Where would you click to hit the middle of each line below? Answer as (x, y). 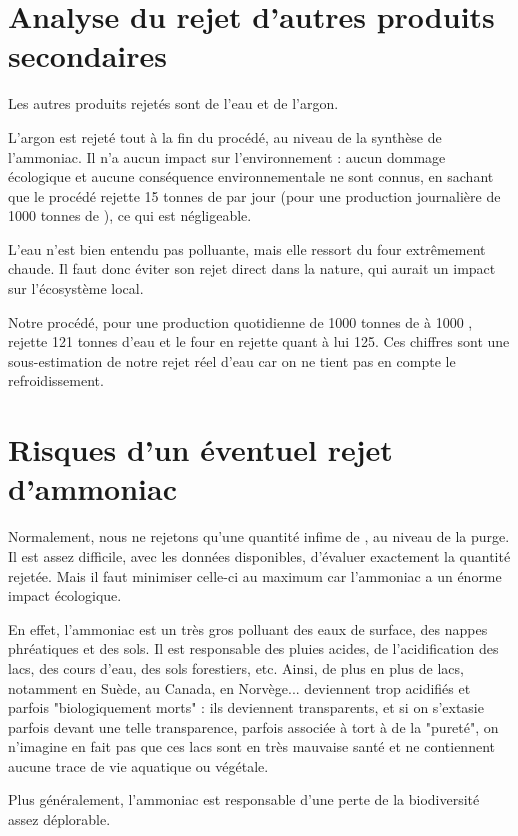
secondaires (87, 55)
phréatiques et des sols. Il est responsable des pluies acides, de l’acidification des (253, 648)
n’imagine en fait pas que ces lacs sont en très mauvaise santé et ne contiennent (251, 746)
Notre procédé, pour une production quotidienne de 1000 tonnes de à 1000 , (240, 321)
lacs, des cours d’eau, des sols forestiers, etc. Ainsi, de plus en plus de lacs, (236, 667)
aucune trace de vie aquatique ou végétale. (138, 765)
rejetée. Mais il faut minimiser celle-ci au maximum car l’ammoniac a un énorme (255, 575)
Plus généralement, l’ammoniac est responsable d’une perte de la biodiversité (244, 799)
